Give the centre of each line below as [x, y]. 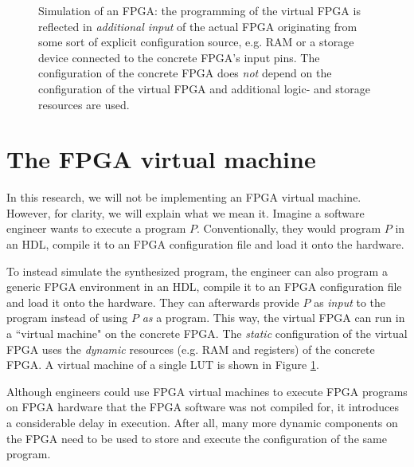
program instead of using [67, 318]
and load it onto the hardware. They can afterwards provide [153, 302]
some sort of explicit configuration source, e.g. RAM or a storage [196, 42]
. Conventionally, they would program [289, 228]
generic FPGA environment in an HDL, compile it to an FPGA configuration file [204, 286]
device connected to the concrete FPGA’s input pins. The [179, 57]
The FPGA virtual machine [161, 159]
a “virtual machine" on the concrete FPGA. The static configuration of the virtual [207, 334]
